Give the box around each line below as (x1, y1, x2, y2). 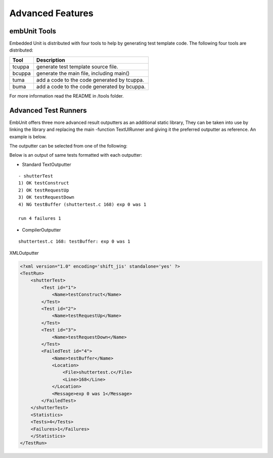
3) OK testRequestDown (18, 195, 75, 200)
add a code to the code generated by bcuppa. (36, 83, 146, 90)
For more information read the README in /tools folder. (9, 93, 124, 99)
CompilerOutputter (22, 226, 61, 233)
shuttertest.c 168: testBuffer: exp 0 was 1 (18, 239, 131, 245)
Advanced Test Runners (9, 106, 87, 115)
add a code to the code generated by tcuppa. (36, 76, 144, 83)
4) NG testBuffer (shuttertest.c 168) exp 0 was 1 (18, 201, 147, 207)
